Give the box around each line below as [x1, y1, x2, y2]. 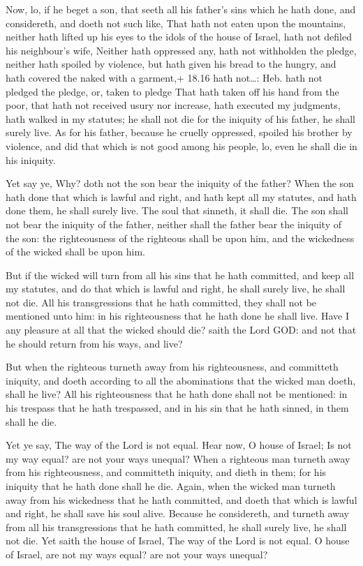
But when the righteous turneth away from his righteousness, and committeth [6, 359, 339, 374]
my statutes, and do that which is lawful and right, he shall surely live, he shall [6, 281, 346, 296]
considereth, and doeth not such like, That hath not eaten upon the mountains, [6, 15, 346, 30]
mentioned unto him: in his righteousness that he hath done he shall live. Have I [6, 308, 349, 323]
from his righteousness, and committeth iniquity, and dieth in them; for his [6, 465, 327, 479]
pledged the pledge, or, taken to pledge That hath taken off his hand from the [6, 84, 339, 98]
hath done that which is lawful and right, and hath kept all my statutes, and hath [6, 189, 357, 204]
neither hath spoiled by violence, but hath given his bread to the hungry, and [6, 57, 336, 71]
